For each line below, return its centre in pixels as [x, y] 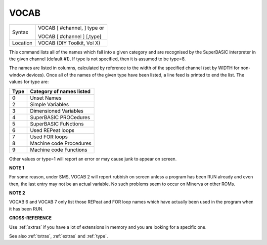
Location [22, 43]
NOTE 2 [17, 193]
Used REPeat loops [52, 130]
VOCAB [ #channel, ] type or [71, 28]
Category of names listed [60, 91]
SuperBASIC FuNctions [57, 123]
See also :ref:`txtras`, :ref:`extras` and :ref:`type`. [59, 236]
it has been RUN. [26, 209]
